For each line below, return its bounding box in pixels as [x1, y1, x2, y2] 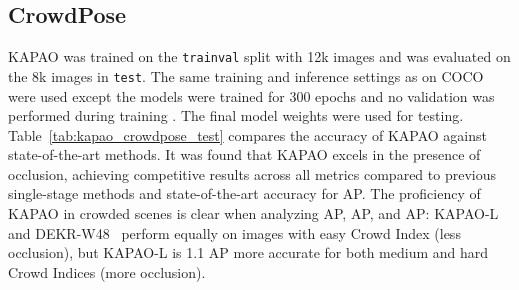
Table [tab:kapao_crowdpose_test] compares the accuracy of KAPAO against [8, 124, 487, 145]
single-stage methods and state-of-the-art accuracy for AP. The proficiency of [8, 183, 481, 204]
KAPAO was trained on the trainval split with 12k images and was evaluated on [8, 46, 511, 67]
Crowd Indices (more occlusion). [8, 261, 206, 282]
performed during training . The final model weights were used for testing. [8, 105, 464, 126]
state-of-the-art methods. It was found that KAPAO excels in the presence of [8, 144, 481, 165]
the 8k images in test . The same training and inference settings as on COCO [8, 65, 484, 86]
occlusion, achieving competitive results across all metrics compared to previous [8, 163, 496, 184]
